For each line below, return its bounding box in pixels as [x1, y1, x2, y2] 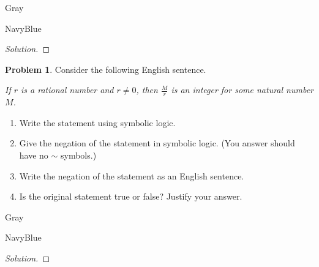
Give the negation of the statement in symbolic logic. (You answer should [19, 137, 295, 149]
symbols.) [61, 148, 97, 161]
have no [19, 148, 48, 161]
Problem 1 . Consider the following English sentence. [5, 62, 206, 75]
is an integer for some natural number [171, 83, 314, 96]
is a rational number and [21, 83, 114, 96]
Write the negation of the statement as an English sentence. [19, 169, 244, 182]
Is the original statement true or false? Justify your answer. [19, 190, 242, 203]
